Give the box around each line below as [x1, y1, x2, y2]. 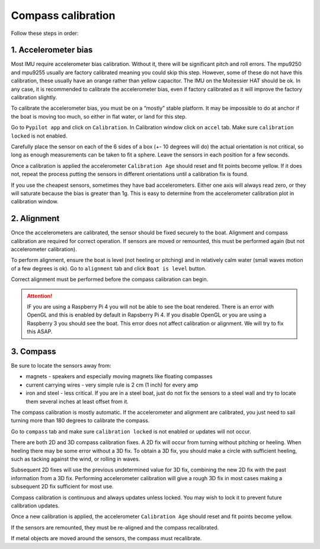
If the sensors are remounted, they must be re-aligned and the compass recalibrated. [11, 524, 219, 531]
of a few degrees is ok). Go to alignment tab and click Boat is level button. [11, 264, 207, 272]
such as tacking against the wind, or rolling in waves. [11, 455, 140, 462]
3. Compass [11, 346, 56, 356]
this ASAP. [27, 328, 53, 335]
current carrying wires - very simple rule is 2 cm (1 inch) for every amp [25, 381, 199, 388]
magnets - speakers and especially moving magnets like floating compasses [25, 373, 213, 380]
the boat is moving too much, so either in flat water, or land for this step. [11, 113, 187, 120]
